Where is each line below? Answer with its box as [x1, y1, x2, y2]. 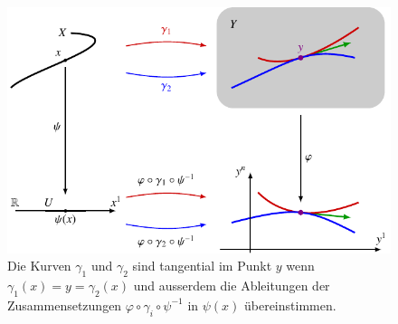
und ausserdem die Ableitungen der [133, 276, 330, 295]
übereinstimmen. [243, 295, 336, 314]
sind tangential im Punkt [132, 256, 272, 275]
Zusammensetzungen [7, 295, 122, 314]
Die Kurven [7, 256, 71, 275]
